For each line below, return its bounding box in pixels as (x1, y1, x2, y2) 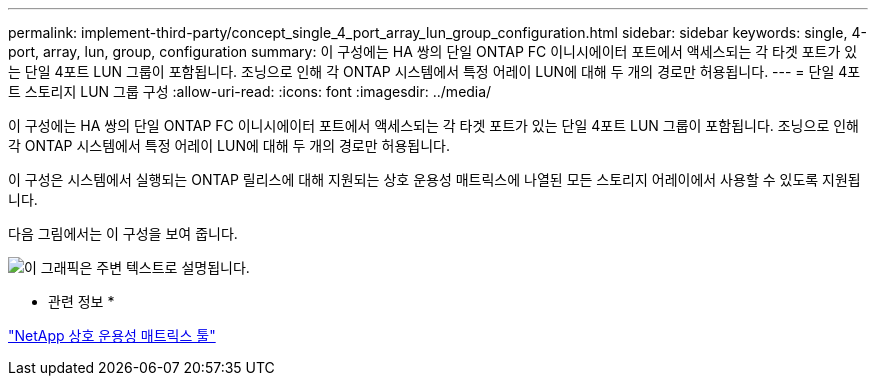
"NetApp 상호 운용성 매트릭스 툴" (8, 327, 216, 344)
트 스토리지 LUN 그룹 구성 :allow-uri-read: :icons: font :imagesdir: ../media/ (8, 83, 492, 100)
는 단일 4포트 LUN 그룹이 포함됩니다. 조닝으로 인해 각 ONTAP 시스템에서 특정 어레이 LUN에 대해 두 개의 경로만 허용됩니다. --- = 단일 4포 (8, 63, 861, 80)
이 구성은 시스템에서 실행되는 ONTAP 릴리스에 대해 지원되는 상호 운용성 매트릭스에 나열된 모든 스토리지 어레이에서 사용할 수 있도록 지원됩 (8, 171, 861, 188)
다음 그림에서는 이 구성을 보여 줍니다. (8, 225, 238, 242)
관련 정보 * (48, 293, 115, 310)
